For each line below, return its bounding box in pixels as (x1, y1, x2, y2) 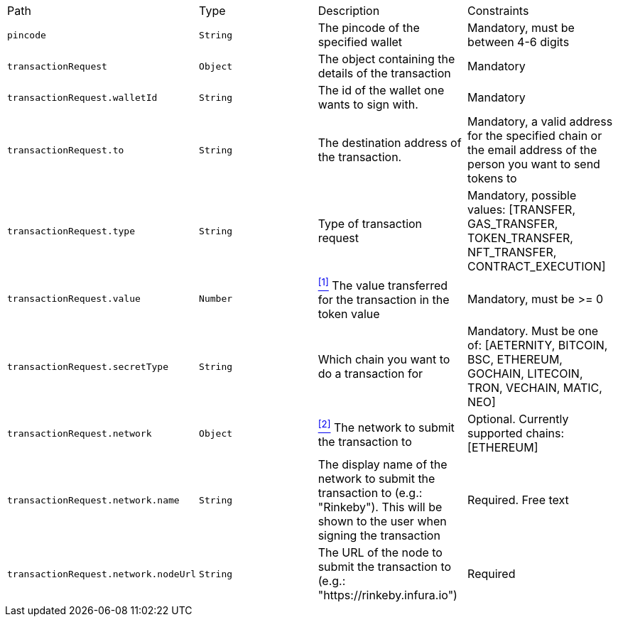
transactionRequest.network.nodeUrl (7, 568, 197, 579)
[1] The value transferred (318, 276, 448, 293)
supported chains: (467, 426, 565, 441)
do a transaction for (318, 366, 423, 381)
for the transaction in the (318, 293, 450, 307)
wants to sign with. (318, 97, 418, 111)
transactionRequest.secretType (7, 361, 168, 372)
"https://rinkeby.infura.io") (318, 588, 457, 603)
